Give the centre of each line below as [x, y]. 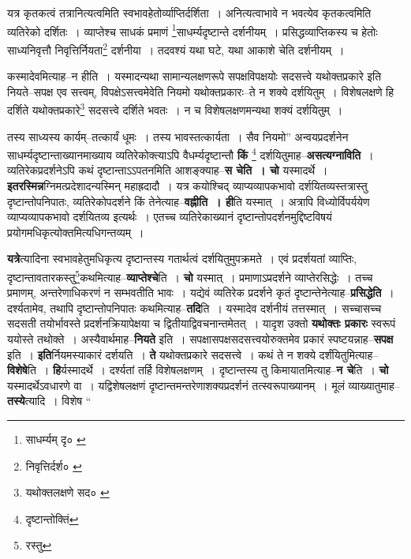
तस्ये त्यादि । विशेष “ [49, 401]
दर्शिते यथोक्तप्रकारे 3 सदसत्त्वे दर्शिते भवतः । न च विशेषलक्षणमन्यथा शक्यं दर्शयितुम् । [175, 109]
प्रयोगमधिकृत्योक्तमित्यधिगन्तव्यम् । [76, 232]
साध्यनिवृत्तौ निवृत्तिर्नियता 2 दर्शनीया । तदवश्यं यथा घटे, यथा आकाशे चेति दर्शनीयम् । [176, 48]
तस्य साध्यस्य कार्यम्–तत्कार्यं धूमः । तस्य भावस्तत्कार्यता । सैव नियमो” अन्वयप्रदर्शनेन [178, 136]
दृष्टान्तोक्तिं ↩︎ [52, 518]
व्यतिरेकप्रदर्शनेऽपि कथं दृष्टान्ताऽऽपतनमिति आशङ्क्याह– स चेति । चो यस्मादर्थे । [168, 170]
